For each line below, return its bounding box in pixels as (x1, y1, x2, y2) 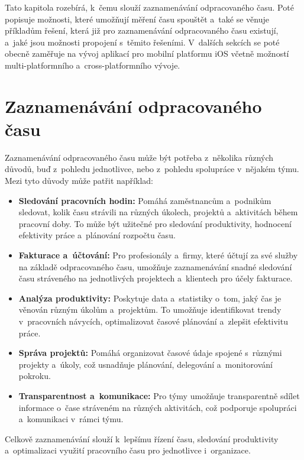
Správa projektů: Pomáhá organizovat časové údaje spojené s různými (18, 346, 282, 359)
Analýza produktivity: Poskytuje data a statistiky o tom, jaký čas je (18, 291, 282, 304)
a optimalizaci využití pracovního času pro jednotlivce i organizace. (5, 444, 251, 456)
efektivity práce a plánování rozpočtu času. (18, 229, 176, 241)
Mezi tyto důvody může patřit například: (5, 174, 153, 187)
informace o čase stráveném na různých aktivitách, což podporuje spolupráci (18, 401, 297, 413)
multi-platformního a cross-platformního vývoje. (5, 59, 180, 71)
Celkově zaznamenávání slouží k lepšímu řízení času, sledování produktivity (5, 432, 279, 445)
